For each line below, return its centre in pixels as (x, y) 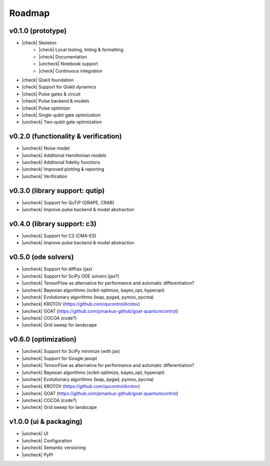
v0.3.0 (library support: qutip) (57, 190)
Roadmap (29, 13)
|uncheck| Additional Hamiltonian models (64, 155)
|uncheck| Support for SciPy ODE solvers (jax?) (70, 276)
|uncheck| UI (35, 433)
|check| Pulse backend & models (55, 101)
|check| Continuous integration (70, 71)
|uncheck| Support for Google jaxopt (59, 358)
